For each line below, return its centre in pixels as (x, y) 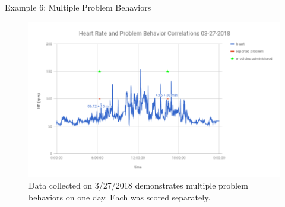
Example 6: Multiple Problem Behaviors (78, 7)
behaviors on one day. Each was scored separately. (120, 197)
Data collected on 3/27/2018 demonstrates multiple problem (138, 185)
